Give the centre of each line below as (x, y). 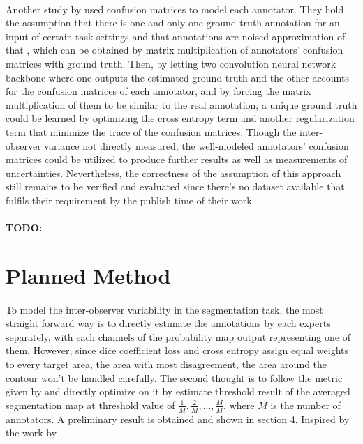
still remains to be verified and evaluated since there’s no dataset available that (175, 186)
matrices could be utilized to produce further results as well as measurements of (177, 159)
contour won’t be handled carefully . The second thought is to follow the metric (174, 377)
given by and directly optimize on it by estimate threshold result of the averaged (178, 391)
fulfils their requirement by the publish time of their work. (130, 200)
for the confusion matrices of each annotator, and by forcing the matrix (158, 91)
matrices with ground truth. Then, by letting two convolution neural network (171, 63)
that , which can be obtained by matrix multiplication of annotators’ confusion (175, 50)
